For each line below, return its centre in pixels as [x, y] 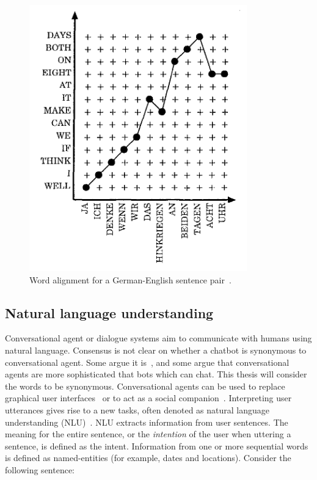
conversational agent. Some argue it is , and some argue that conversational [147, 362]
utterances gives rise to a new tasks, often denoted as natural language [137, 409]
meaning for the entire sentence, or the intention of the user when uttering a [148, 434]
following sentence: [40, 469]
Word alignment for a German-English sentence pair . [130, 279]
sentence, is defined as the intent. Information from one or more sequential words [157, 445]
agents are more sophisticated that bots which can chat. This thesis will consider [156, 374]
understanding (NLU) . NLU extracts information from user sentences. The [147, 422]
